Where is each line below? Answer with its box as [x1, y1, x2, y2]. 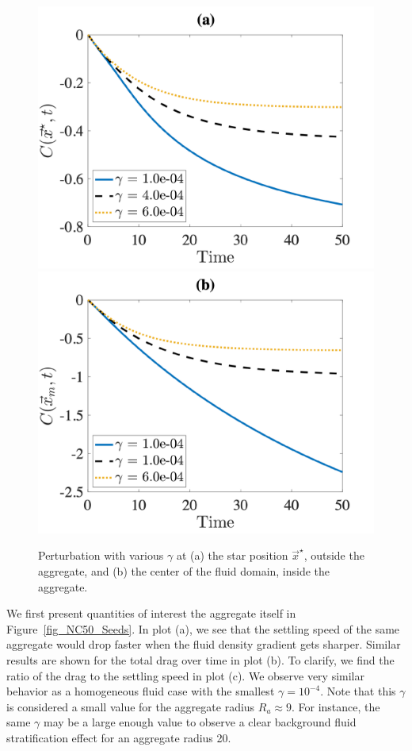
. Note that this [320, 683, 396, 699]
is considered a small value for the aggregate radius [6, 698, 255, 714]
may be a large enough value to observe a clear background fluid [43, 714, 357, 730]
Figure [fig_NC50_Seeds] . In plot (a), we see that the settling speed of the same [6, 620, 400, 637]
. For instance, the [291, 698, 380, 714]
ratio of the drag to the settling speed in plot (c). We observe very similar [6, 667, 364, 684]
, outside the [303, 547, 364, 564]
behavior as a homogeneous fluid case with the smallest [6, 683, 275, 699]
